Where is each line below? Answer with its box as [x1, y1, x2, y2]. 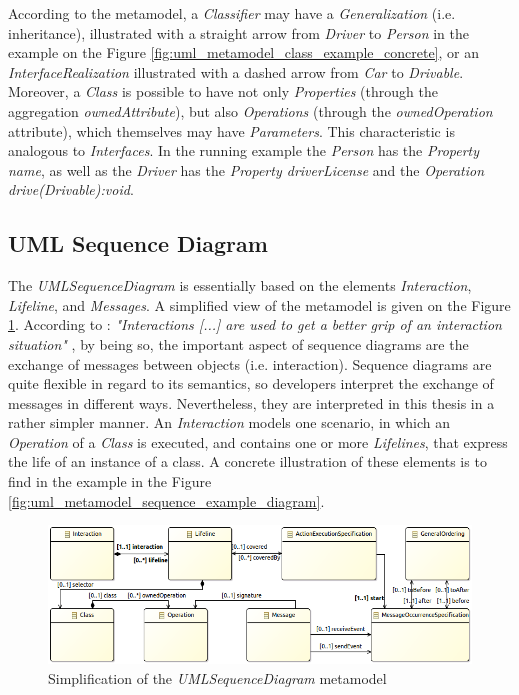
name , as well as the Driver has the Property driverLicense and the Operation [8, 159, 485, 180]
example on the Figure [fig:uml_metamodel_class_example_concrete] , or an [8, 42, 480, 63]
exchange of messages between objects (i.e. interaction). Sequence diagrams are [8, 353, 492, 374]
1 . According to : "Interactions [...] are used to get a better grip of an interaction [8, 314, 502, 335]
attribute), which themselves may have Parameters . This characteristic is [8, 120, 455, 141]
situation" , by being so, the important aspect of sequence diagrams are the [8, 333, 469, 354]
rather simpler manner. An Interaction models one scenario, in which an [8, 412, 451, 433]
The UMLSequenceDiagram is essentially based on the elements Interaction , [8, 275, 472, 296]
